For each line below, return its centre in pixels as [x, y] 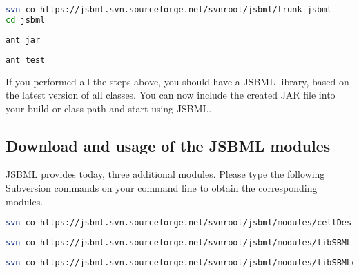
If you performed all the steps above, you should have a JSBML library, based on [177, 81]
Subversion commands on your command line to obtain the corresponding [162, 188]
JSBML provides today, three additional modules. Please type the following [165, 174]
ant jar [23, 40]
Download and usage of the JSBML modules [168, 145]
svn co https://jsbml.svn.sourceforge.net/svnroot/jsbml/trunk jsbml [169, 10]
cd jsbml [26, 20]
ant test [26, 60]
